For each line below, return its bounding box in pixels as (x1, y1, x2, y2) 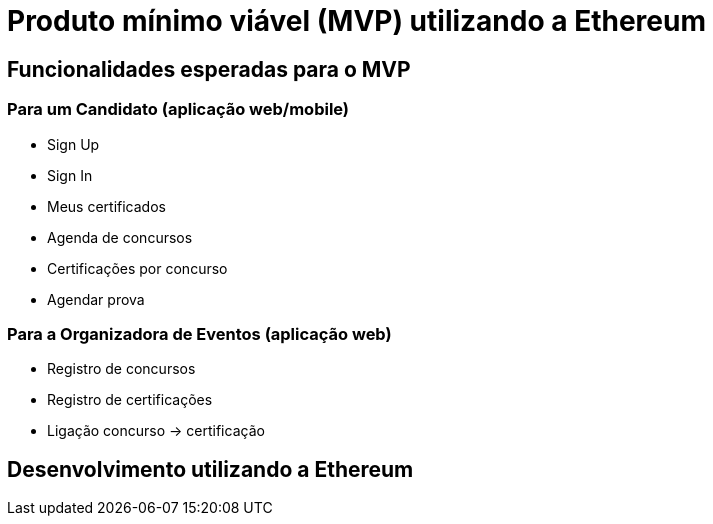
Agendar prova (47, 290, 145, 308)
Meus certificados (47, 197, 166, 215)
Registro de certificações (47, 391, 213, 409)
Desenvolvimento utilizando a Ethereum (7, 456, 414, 482)
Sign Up (47, 135, 100, 153)
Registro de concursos (47, 360, 196, 378)
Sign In (47, 166, 93, 184)
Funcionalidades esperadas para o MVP (7, 56, 411, 82)
